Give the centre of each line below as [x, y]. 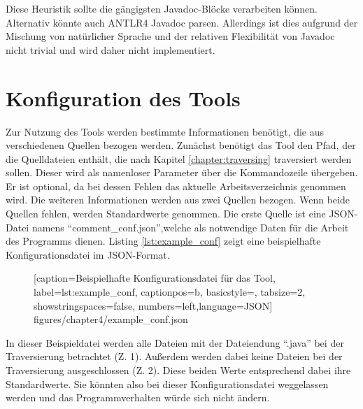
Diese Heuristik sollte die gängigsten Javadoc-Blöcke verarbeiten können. [162, 8]
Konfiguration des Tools [123, 98]
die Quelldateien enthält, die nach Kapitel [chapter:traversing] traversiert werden [179, 158]
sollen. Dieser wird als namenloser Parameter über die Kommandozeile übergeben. [182, 172]
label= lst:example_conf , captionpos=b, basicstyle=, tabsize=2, [170, 292]
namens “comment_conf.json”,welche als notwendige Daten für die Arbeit [190, 227]
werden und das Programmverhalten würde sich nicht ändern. [138, 397]
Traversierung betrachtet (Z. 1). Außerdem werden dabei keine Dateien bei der [174, 356]
